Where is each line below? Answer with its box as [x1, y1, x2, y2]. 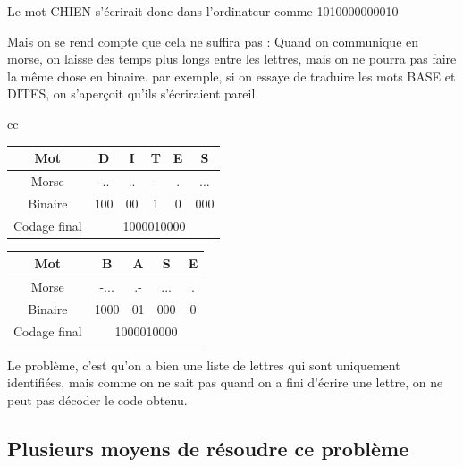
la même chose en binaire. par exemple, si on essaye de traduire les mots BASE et [7, 66, 456, 85]
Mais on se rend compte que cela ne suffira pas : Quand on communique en [7, 31, 419, 50]
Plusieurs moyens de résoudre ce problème [7, 434, 409, 462]
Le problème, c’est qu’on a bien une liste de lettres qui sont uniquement [7, 355, 400, 374]
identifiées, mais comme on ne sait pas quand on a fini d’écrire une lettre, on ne [7, 373, 443, 392]
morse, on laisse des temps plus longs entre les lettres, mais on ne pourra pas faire [7, 49, 457, 68]
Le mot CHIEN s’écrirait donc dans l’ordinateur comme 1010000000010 [7, 2, 399, 20]
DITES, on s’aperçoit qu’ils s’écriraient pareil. [7, 84, 259, 103]
